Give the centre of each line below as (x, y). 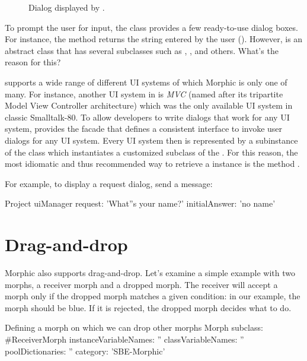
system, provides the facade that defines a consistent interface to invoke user (144, 129)
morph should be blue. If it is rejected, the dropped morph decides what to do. (148, 307)
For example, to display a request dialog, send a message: (109, 183)
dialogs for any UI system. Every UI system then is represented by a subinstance (151, 140)
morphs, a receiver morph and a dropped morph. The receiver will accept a (141, 284)
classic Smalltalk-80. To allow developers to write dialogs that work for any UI (147, 117)
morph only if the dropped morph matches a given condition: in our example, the (153, 296)
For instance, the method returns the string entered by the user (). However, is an (154, 39)
